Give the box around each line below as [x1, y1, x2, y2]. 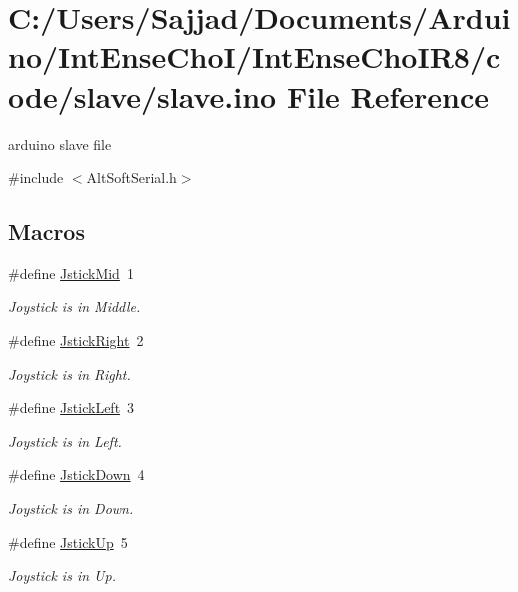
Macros [8, 216, 85, 247]
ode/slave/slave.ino [8, 75, 277, 116]
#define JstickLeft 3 [8, 397, 135, 418]
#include [8, 167, 64, 188]
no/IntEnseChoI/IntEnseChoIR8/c [8, 36, 501, 77]
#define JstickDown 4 [8, 464, 145, 485]
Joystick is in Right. [8, 363, 131, 384]
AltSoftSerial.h [86, 167, 177, 188]
